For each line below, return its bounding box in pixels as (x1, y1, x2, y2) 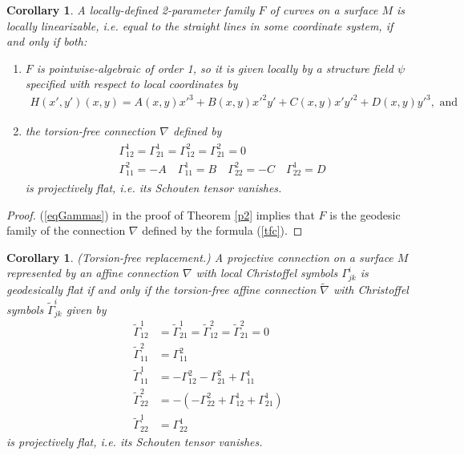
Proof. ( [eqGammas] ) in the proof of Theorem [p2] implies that (6, 206, 315, 223)
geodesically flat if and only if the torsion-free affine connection (6, 281, 317, 298)
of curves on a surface (269, 2, 378, 18)
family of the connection (6, 222, 126, 239)
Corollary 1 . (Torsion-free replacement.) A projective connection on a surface (6, 248, 393, 265)
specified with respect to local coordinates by (25, 75, 238, 92)
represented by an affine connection (6, 264, 179, 281)
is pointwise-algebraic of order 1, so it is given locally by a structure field (36, 59, 393, 76)
